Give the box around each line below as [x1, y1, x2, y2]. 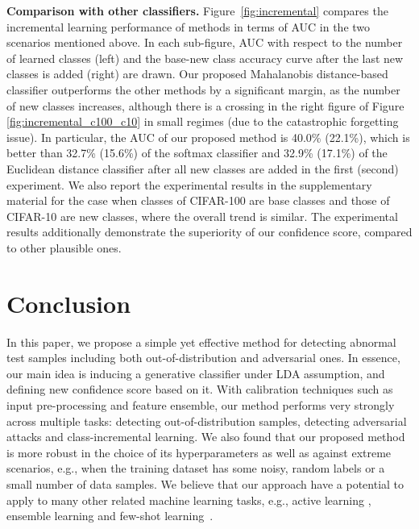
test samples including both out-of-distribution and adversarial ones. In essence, [6, 349, 400, 366]
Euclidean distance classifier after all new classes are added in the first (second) [6, 160, 399, 177]
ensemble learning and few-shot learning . [6, 507, 214, 524]
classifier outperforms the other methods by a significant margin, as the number [6, 81, 400, 98]
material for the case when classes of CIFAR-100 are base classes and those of [6, 192, 390, 209]
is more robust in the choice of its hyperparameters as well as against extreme [6, 444, 392, 460]
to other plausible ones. [6, 239, 122, 256]
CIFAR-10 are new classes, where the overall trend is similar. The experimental [6, 207, 398, 224]
